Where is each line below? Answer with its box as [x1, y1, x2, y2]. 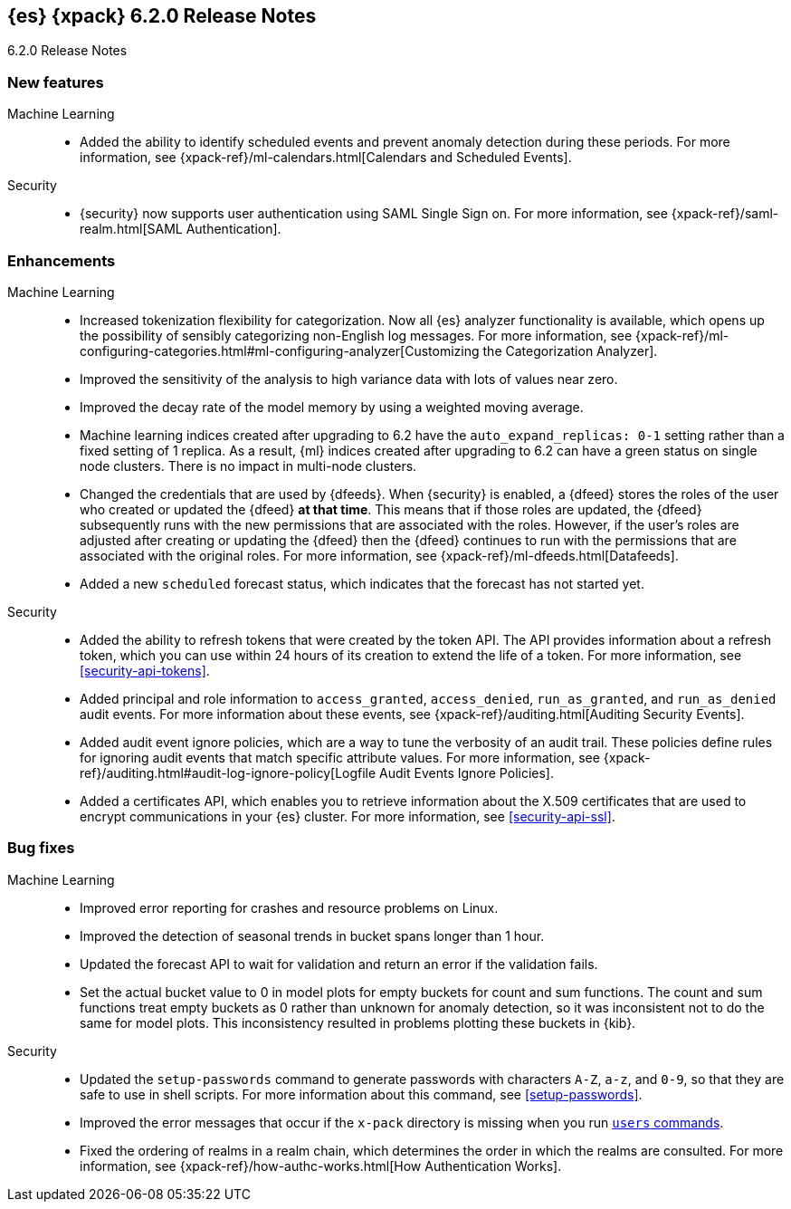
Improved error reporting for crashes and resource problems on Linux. [80, 899, 499, 916]
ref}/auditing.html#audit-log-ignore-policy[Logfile [80, 764, 376, 781]
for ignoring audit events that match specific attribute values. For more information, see [80, 749, 600, 765]
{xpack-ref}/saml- [671, 206, 779, 222]
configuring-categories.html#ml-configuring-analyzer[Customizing [80, 342, 480, 359]
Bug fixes [7, 839, 75, 858]
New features [7, 72, 104, 91]
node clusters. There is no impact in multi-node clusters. [80, 457, 417, 474]
